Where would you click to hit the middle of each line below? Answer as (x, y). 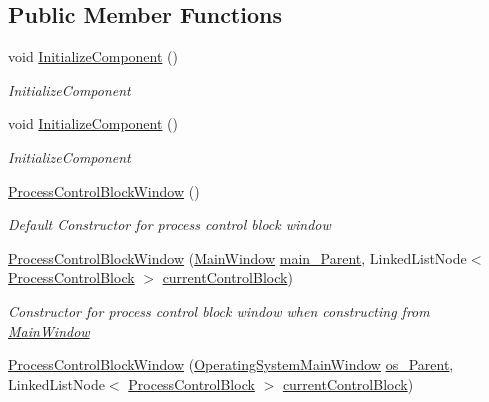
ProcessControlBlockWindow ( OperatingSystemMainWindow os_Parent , (231, 364)
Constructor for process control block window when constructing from (219, 310)
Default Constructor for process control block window (169, 224)
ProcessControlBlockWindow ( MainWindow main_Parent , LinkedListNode (237, 257)
